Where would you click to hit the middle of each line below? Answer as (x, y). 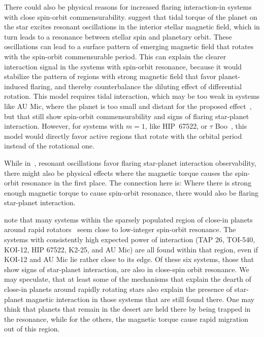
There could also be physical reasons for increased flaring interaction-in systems (128, 7)
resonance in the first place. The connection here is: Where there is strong (137, 183)
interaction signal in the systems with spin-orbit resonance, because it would (123, 66)
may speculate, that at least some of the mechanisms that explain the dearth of (128, 279)
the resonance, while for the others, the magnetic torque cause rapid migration (126, 319)
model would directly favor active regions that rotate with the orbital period (123, 136)
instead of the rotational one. (49, 146)
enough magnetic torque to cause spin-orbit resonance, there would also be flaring (131, 192)
